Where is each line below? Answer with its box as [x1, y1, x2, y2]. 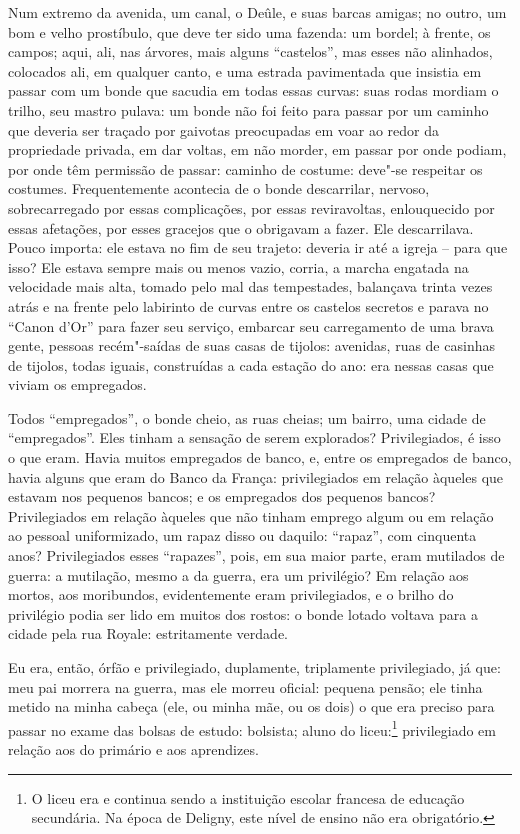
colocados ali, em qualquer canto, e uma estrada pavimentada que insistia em [8, 60, 482, 81]
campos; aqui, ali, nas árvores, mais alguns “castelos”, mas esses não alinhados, [8, 41, 493, 62]
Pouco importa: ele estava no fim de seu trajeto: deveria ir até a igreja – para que [8, 237, 508, 258]
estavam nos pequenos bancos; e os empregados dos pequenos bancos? [8, 486, 436, 507]
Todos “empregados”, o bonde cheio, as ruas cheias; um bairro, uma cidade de [8, 407, 486, 428]
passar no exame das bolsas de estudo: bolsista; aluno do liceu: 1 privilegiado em [8, 716, 496, 740]
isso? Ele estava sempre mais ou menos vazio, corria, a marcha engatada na [8, 256, 469, 277]
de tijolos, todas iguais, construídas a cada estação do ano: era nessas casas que [8, 354, 494, 375]
